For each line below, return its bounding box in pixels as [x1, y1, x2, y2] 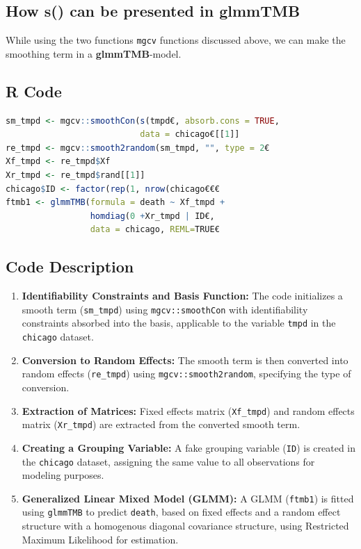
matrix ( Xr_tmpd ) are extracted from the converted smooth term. [22, 417, 300, 432]
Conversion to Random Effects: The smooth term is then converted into [22, 352, 348, 367]
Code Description [6, 256, 134, 277]
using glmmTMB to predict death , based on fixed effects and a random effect [22, 505, 341, 519]
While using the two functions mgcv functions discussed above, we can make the [6, 33, 346, 47]
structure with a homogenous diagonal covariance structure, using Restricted [22, 518, 349, 533]
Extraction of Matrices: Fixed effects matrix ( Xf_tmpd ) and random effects [22, 403, 355, 418]
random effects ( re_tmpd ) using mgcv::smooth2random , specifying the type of [22, 366, 351, 381]
